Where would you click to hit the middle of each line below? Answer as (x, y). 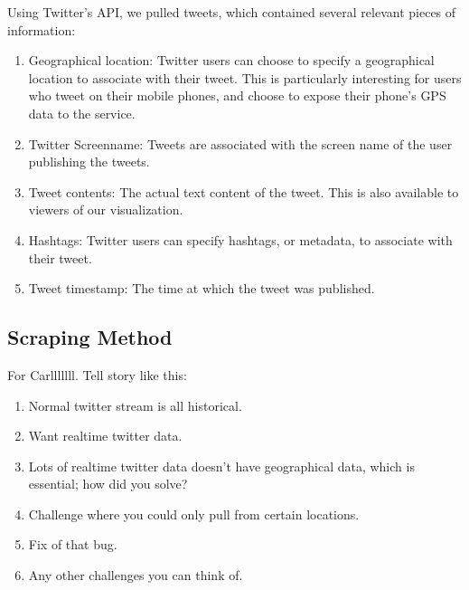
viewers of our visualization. (106, 209)
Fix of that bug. (73, 544)
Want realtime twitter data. (105, 436)
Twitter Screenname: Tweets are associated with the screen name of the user (240, 143)
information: (42, 29)
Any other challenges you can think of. (136, 575)
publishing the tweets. (89, 162)
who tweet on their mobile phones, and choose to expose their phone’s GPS (237, 95)
